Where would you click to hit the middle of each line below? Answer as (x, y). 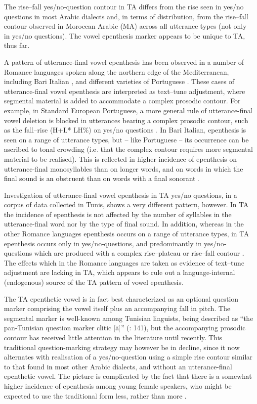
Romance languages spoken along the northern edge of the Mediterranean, (117, 71)
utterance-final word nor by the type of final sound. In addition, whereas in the (124, 224)
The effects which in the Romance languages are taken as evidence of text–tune (124, 262)
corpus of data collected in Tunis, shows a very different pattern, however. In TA (126, 204)
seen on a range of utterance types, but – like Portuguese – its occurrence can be (126, 139)
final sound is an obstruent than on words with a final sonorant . (102, 178)
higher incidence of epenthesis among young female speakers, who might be (118, 385)
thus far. (17, 45)
